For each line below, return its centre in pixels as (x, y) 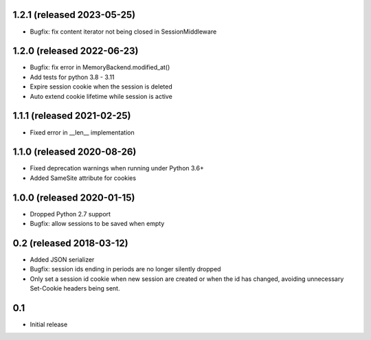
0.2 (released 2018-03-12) (70, 243)
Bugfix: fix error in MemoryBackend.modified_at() (100, 67)
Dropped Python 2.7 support (70, 214)
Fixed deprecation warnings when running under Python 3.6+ (117, 168)
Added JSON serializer (62, 260)
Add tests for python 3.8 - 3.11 (72, 77)
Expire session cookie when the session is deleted (101, 87)
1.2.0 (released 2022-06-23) (76, 51)
